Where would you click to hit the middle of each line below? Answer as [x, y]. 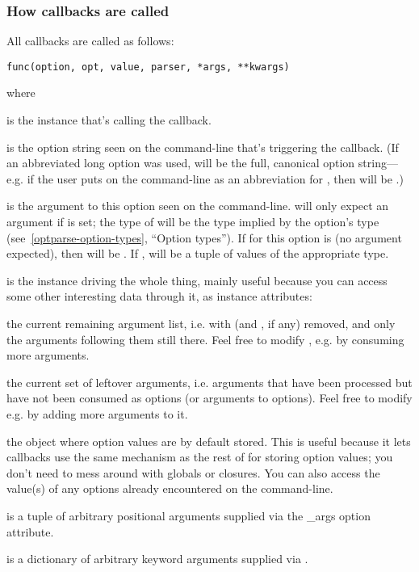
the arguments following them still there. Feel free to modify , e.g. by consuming [205, 339]
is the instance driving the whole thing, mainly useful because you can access [197, 280]
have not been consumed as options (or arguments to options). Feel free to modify [209, 398]
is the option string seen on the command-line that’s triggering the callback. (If [203, 147]
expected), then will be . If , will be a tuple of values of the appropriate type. [198, 253]
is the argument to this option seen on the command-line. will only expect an [198, 206]
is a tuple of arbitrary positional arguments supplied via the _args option [189, 515]
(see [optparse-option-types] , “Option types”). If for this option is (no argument [204, 237]
